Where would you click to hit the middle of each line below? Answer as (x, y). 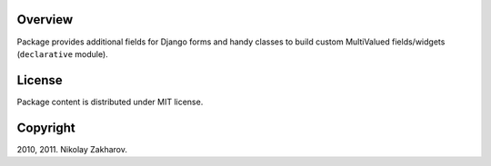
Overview (45, 20)
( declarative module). (62, 54)
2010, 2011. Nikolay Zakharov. (72, 149)
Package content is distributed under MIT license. (110, 102)
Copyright (46, 127)
